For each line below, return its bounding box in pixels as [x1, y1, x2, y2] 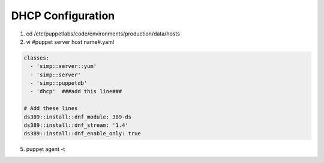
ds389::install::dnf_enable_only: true [23, 130, 141, 137]
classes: [23, 54, 50, 61]
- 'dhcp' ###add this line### [30, 88, 122, 95]
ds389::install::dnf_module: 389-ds [23, 113, 132, 120]
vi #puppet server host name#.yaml [26, 38, 115, 45]
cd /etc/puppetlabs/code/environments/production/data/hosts [26, 30, 180, 37]
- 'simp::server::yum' [30, 63, 97, 70]
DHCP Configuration [11, 9, 115, 22]
